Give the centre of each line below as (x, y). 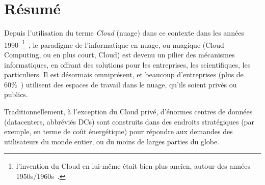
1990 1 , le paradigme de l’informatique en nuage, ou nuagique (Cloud (114, 44)
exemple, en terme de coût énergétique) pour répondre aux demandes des (118, 131)
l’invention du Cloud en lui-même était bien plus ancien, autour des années (133, 166)
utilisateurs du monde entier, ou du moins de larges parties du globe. (112, 141)
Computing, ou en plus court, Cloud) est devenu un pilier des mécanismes (120, 54)
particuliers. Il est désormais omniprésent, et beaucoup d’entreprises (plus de (124, 74)
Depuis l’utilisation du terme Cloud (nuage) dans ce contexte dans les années (124, 33)
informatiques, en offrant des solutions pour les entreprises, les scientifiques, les (127, 64)
